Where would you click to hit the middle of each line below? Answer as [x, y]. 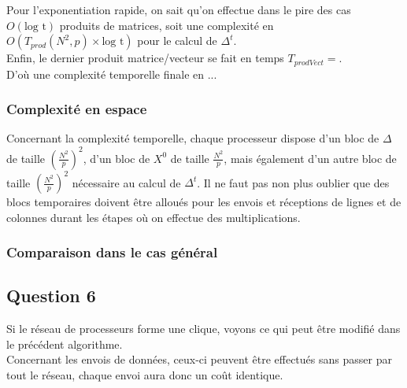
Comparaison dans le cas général [112, 252]
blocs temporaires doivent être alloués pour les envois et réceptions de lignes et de [204, 202]
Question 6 [51, 296]
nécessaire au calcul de [126, 182]
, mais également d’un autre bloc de [310, 158]
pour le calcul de [177, 41]
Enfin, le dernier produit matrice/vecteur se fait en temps [145, 58]
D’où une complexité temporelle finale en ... [112, 74]
